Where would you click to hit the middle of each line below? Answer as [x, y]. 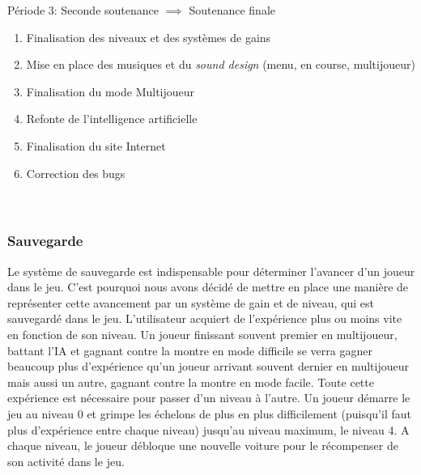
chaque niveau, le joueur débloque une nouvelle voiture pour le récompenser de [203, 445]
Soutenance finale [232, 10]
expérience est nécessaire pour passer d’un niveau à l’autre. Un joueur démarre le [209, 398]
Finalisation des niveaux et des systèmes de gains [149, 37]
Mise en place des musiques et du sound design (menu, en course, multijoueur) [221, 64]
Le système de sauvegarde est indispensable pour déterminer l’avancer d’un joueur [211, 271]
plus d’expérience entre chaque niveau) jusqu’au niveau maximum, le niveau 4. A [208, 429]
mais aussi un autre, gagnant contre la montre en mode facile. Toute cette [191, 382]
